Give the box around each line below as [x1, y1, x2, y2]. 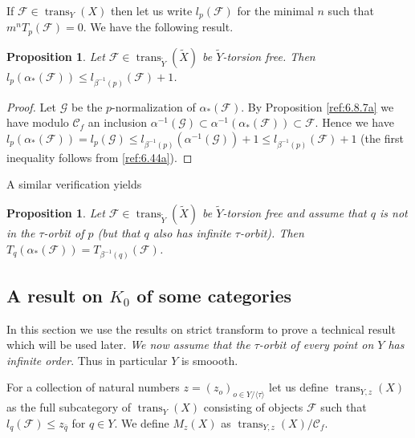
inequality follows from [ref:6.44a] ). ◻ [6, 148, 193, 165]
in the [6, 224, 35, 241]
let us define [269, 379, 328, 395]
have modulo [6, 114, 69, 131]
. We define [114, 414, 169, 431]
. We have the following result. [83, 18, 234, 35]
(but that [97, 224, 140, 241]
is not [380, 204, 408, 221]
